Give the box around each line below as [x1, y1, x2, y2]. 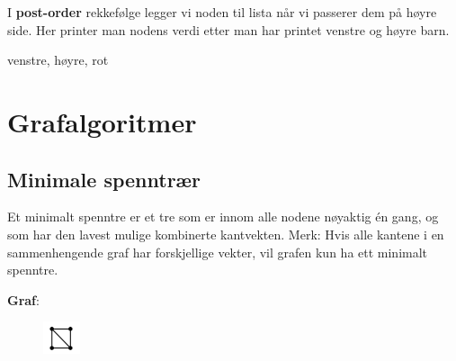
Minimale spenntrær [7, 165, 201, 193]
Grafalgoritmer [7, 103, 197, 140]
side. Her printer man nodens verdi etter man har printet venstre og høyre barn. [7, 20, 450, 39]
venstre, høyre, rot [7, 50, 109, 69]
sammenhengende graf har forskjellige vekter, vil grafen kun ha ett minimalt [7, 242, 428, 261]
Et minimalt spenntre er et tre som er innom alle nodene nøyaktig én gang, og [7, 207, 439, 226]
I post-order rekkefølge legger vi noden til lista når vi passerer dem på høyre [7, 3, 437, 21]
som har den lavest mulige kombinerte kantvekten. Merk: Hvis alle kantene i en [7, 224, 444, 243]
